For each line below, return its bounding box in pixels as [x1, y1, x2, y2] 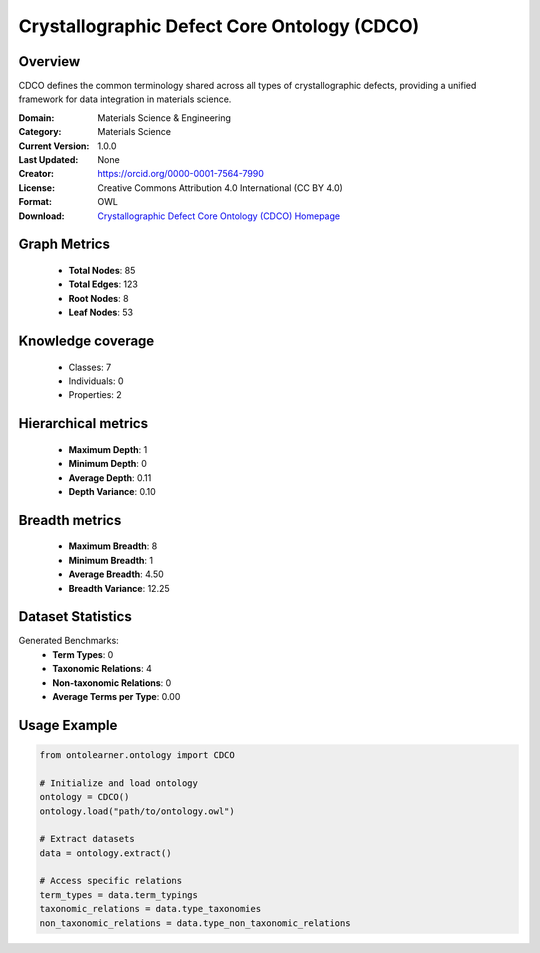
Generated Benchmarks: [18, 635, 119, 647]
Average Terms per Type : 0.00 [52, 690, 181, 702]
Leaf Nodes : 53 [68, 306, 134, 319]
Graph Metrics [18, 236, 110, 253]
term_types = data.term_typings [39, 889, 199, 900]
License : [18, 181, 55, 194]
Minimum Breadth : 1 [68, 554, 154, 566]
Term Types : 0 [52, 648, 114, 660]
